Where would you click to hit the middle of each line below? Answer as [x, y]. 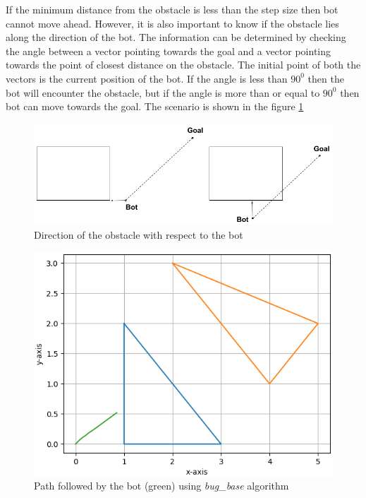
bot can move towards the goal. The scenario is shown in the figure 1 [155, 106]
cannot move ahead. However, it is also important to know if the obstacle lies [172, 23]
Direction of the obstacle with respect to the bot [139, 235]
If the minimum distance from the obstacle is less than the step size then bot [172, 9]
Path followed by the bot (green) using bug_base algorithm [161, 486]
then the [326, 78]
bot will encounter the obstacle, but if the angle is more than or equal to [163, 92]
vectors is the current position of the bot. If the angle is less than [147, 78]
